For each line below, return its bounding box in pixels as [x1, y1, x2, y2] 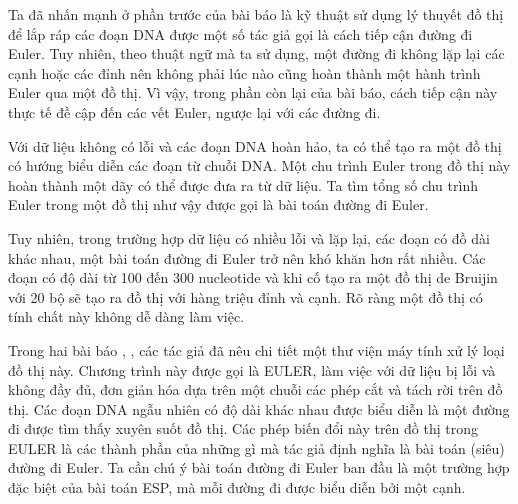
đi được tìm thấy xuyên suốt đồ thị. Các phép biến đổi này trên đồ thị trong [8, 418, 478, 439]
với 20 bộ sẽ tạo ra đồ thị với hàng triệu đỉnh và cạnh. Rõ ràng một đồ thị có [8, 286, 483, 307]
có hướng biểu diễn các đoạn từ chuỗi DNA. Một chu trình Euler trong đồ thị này [8, 155, 511, 176]
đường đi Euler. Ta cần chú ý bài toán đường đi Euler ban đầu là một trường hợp [8, 457, 510, 478]
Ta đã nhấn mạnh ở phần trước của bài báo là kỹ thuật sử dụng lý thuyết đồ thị [8, 4, 504, 24]
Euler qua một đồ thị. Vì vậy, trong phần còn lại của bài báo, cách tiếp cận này [8, 82, 498, 103]
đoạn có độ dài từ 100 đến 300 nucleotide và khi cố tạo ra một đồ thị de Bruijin [8, 267, 498, 288]
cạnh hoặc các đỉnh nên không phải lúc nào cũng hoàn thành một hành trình [8, 62, 481, 83]
